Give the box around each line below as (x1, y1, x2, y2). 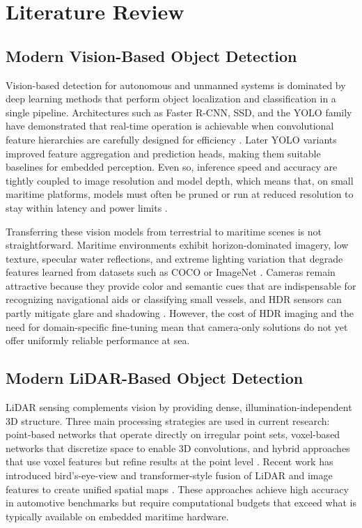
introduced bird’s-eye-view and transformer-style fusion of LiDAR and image (6, 468, 333, 483)
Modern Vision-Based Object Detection (6, 45, 297, 66)
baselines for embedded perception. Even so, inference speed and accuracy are (6, 160, 338, 174)
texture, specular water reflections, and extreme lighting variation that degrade (6, 251, 343, 265)
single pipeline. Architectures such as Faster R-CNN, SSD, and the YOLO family (6, 104, 352, 119)
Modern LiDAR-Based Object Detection (6, 367, 304, 389)
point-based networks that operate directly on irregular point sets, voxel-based (6, 427, 340, 442)
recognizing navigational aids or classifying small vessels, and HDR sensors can (6, 292, 342, 306)
